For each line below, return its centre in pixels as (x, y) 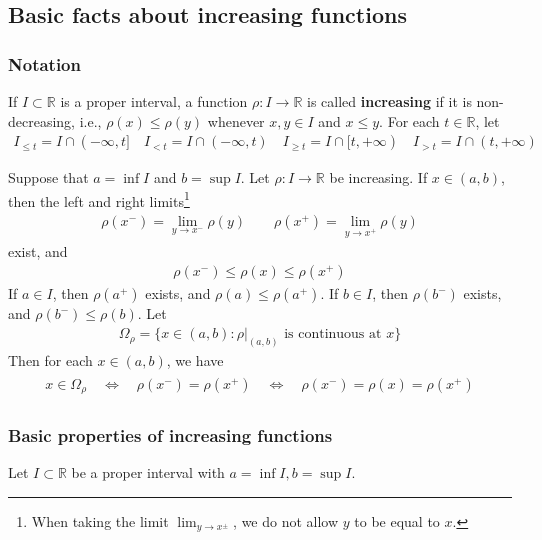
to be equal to (397, 520)
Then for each (50, 359)
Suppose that (48, 177)
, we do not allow (286, 520)
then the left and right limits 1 (99, 199)
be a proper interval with (148, 472)
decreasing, (42, 120)
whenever (236, 120)
